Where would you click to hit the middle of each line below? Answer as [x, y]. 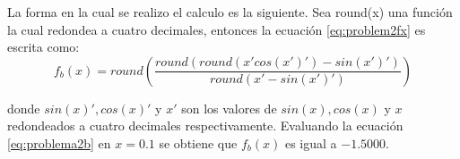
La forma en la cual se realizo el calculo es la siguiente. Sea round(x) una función [230, 12]
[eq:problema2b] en [59, 142]
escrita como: [43, 47]
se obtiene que [198, 142]
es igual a [311, 142]
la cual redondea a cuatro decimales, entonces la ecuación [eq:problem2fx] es [217, 29]
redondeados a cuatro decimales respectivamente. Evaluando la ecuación [205, 126]
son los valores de [229, 108]
